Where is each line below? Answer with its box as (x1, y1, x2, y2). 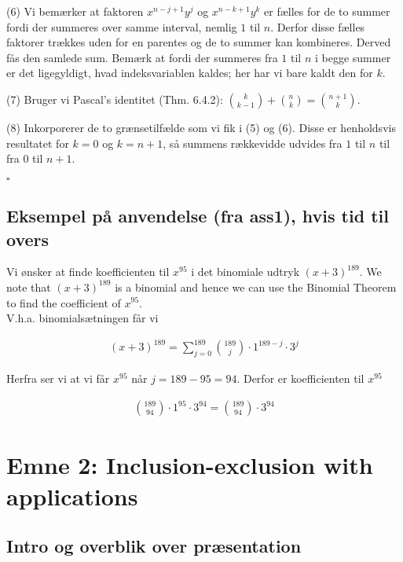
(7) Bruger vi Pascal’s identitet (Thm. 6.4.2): (6, 90, 223, 107)
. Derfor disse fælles (270, 18, 365, 35)
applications (6, 479, 138, 512)
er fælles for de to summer (264, 3, 390, 19)
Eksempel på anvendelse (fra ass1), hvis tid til (6, 204, 389, 228)
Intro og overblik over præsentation (6, 534, 302, 558)
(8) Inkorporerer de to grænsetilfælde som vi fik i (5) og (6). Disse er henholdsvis (6, 119, 396, 135)
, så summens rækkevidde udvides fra (163, 134, 343, 151)
